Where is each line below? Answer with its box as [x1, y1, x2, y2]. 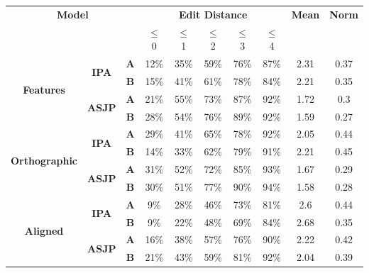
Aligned [24, 223, 64, 238]
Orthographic [11, 152, 78, 167]
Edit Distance [179, 6, 248, 21]
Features [23, 82, 65, 97]
